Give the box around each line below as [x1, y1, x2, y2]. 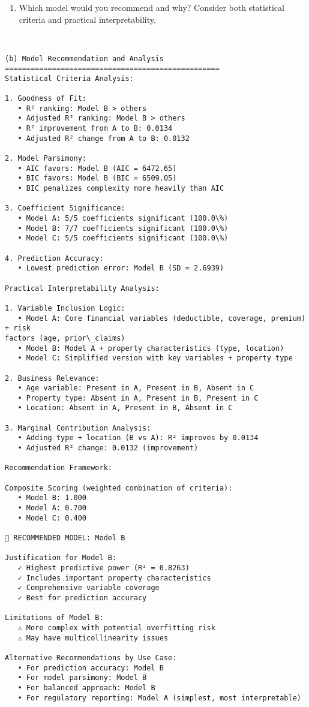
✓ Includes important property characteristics [17, 573, 211, 582]
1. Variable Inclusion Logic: [5, 303, 125, 312]
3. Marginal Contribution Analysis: [5, 423, 151, 432]
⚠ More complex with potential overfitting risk [17, 623, 215, 632]
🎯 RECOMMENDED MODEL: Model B [5, 534, 125, 542]
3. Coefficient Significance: [5, 204, 125, 213]
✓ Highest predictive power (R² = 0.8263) [17, 563, 190, 572]
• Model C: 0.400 [17, 513, 87, 522]
